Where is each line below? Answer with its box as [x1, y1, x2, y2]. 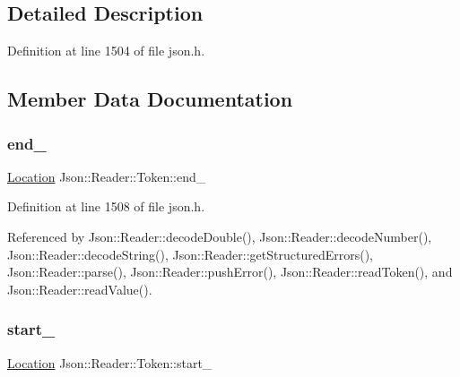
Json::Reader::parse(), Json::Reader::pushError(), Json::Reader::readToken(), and [7, 262, 453, 281]
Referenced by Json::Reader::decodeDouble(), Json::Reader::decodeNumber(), [7, 227, 432, 245]
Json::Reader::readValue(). [7, 279, 152, 298]
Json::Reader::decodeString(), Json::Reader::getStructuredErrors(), [7, 244, 373, 263]
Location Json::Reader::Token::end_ [7, 167, 206, 185]
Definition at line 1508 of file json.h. [7, 197, 205, 216]
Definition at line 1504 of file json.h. [7, 41, 205, 60]
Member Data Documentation [7, 85, 293, 113]
